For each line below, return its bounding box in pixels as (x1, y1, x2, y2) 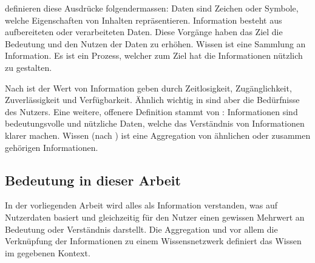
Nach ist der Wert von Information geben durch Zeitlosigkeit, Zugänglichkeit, (5, 81, 292, 94)
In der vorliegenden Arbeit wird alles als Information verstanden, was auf (5, 199, 277, 211)
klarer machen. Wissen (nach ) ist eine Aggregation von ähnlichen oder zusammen (5, 128, 311, 141)
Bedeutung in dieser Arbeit (5, 170, 181, 189)
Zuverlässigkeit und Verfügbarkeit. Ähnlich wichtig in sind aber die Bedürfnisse (5, 93, 300, 106)
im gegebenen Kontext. (5, 246, 90, 259)
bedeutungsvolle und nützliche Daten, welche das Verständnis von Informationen (5, 117, 305, 130)
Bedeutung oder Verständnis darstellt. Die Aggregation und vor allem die (5, 222, 278, 235)
